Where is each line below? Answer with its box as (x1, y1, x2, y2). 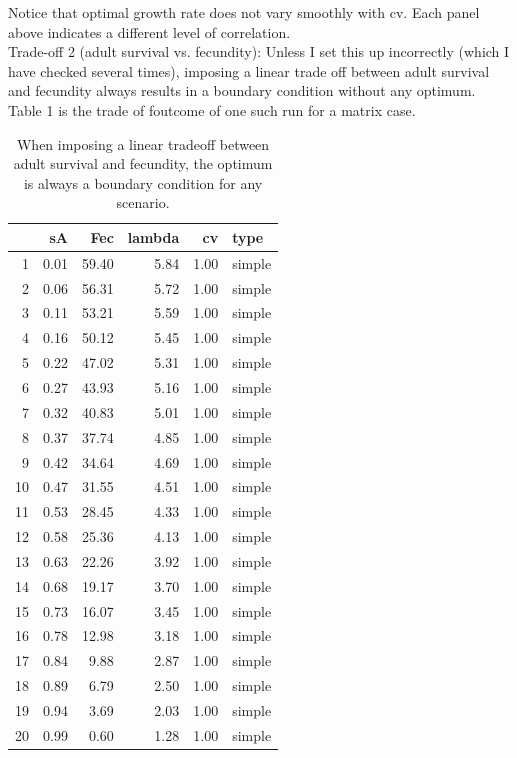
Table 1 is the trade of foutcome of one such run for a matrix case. (8, 99, 416, 120)
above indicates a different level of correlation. (8, 21, 291, 42)
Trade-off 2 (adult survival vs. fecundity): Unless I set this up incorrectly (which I (8, 41, 510, 62)
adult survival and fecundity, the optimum (13, 153, 273, 174)
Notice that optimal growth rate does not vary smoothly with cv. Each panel (8, 2, 480, 22)
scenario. (116, 192, 170, 213)
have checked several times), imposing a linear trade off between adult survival (8, 60, 490, 81)
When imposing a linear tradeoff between (16, 133, 270, 154)
